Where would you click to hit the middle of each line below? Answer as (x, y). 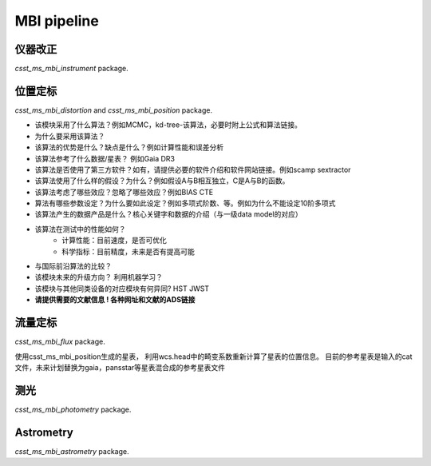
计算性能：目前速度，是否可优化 (114, 241)
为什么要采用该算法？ (70, 136)
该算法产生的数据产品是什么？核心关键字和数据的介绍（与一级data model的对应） (168, 214)
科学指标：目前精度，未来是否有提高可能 (128, 251)
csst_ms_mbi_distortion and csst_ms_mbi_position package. (114, 110)
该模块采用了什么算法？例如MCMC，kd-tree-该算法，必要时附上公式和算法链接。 (168, 125)
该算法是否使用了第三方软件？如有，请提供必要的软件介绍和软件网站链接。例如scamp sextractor (193, 169)
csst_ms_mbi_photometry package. (73, 409)
